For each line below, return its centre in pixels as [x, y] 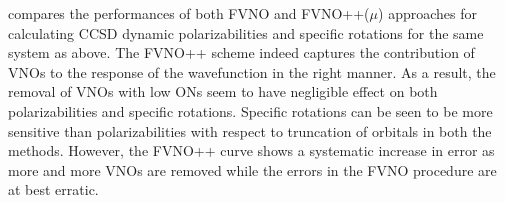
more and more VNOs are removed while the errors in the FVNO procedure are [252, 169]
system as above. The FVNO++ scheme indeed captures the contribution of [241, 52]
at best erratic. [53, 189]
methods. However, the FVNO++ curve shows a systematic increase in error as [251, 150]
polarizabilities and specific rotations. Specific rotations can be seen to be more [250, 110]
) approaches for [427, 13]
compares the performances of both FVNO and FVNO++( [189, 13]
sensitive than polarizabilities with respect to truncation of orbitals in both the [250, 130]
